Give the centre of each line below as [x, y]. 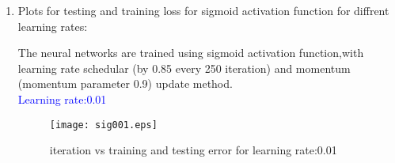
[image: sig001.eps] [103, 125]
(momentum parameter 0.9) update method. [125, 83]
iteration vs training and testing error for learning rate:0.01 [193, 150]
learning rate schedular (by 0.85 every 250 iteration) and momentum [184, 68]
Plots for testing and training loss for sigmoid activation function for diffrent [203, 10]
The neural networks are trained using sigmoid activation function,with [191, 53]
